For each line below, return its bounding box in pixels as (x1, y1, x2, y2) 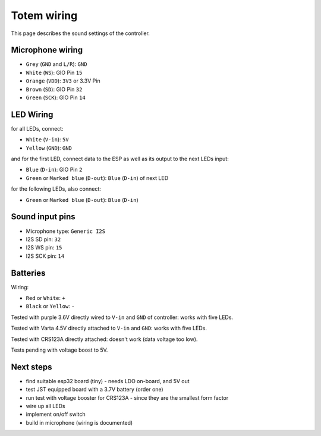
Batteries (11, 268, 46, 278)
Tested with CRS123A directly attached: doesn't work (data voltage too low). (11, 336, 199, 343)
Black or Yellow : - (26, 303, 75, 310)
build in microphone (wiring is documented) (26, 419, 133, 426)
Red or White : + (26, 295, 65, 302)
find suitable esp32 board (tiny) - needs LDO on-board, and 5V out (26, 377, 190, 384)
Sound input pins (11, 211, 75, 222)
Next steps (11, 362, 52, 372)
